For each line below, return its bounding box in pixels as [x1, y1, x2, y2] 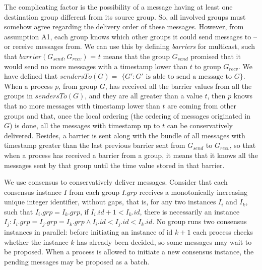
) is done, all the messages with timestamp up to [10, 120, 160, 131]
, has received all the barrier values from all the [105, 80, 252, 91]
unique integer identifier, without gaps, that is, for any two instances [4, 196, 216, 207]
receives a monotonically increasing [139, 186, 247, 197]
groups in [4, 90, 33, 101]
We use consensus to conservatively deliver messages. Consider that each [4, 177, 228, 187]
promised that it [190, 50, 241, 61]
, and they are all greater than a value [85, 90, 203, 101]
